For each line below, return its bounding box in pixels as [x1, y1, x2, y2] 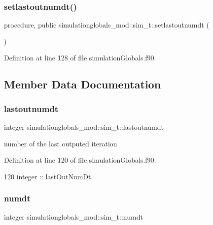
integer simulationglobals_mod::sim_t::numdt [4, 211, 143, 222]
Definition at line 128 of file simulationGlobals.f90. [4, 53, 156, 63]
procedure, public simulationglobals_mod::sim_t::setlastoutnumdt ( [4, 20, 209, 30]
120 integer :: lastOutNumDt [4, 171, 91, 181]
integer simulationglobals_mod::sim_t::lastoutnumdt [4, 122, 164, 132]
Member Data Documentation [4, 77, 161, 92]
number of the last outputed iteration [4, 138, 117, 148]
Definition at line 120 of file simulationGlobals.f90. [4, 155, 156, 165]
